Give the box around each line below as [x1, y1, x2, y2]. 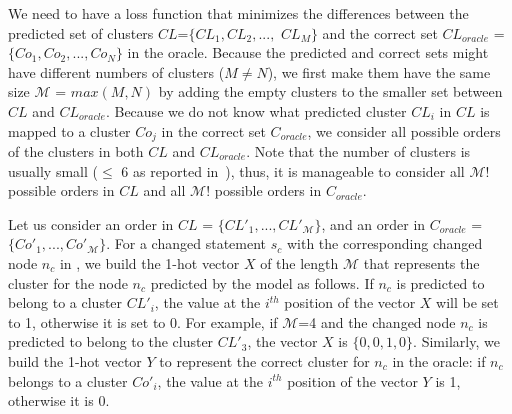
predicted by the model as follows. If [150, 272, 374, 293]
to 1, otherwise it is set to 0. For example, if [8, 311, 278, 332]
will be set [436, 292, 499, 313]
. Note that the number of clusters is [246, 141, 471, 162]
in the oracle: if [392, 350, 486, 371]
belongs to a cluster [8, 370, 128, 391]
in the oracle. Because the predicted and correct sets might [127, 42, 489, 63]
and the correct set [322, 22, 438, 43]
